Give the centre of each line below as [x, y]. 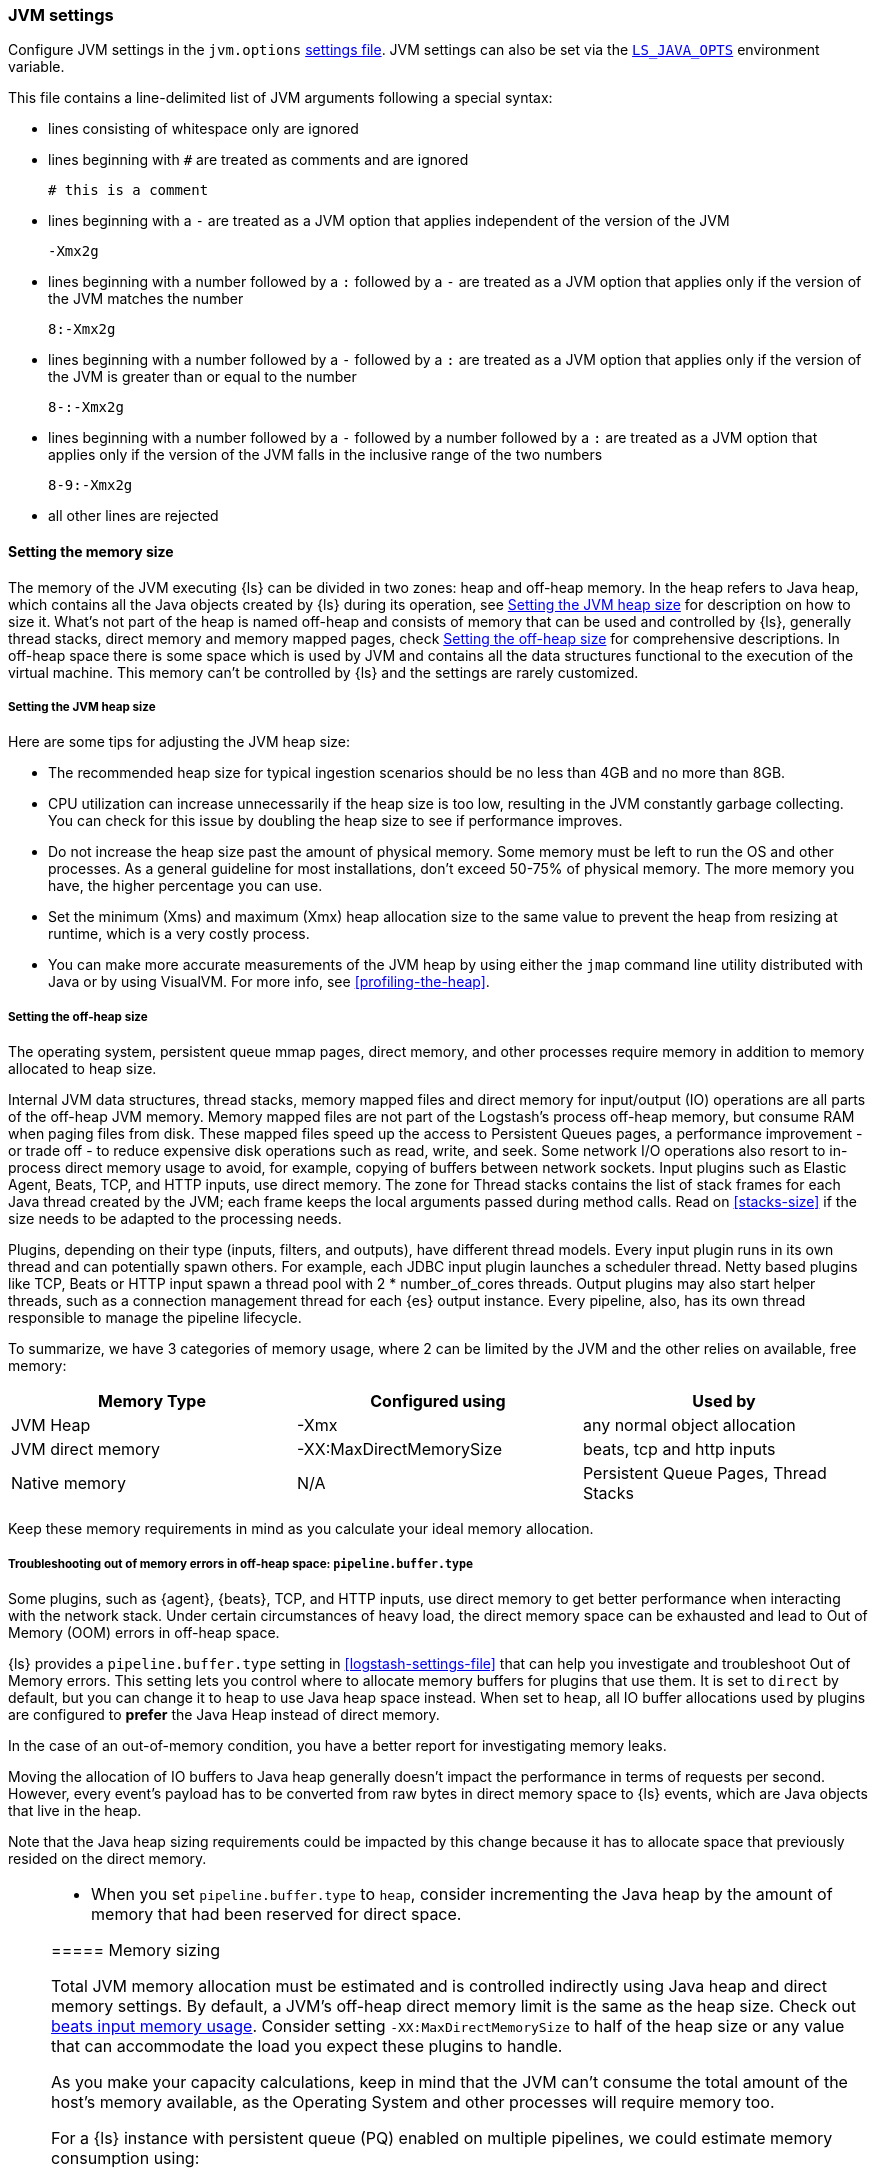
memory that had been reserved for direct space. [276, 1913]
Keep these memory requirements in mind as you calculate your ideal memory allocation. [301, 1529]
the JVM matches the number [146, 299]
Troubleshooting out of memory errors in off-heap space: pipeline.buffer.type [241, 1563]
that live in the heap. [75, 1810]
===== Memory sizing [135, 1949]
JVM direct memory [85, 1449]
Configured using [438, 1401]
